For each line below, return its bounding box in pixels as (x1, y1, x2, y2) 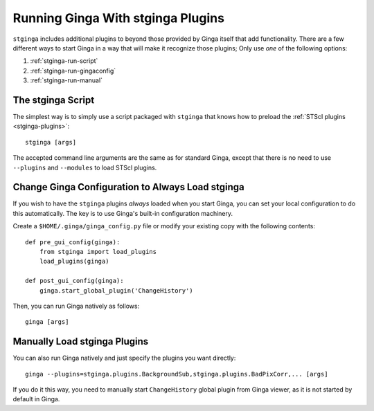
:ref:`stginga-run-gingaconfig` (30, 66, 116, 75)
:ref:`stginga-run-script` (30, 57, 98, 65)
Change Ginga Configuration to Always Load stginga (12, 181, 245, 193)
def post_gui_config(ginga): (25, 277, 124, 285)
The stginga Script (12, 94, 95, 106)
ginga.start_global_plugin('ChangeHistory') (39, 286, 193, 294)
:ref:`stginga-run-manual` (30, 76, 103, 84)
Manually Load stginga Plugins (12, 336, 149, 347)
